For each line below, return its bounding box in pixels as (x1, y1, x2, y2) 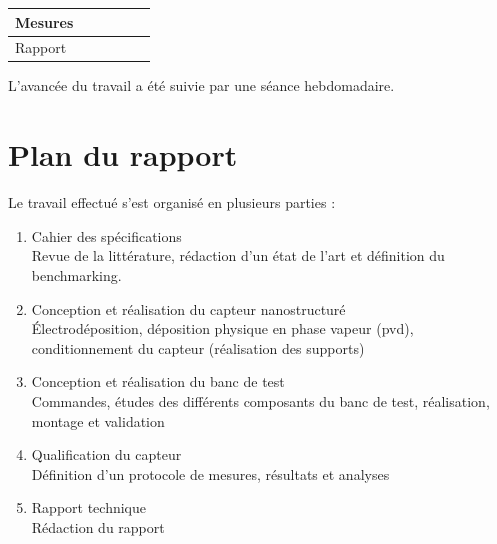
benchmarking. (31, 264, 122, 285)
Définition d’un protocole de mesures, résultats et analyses (31, 463, 390, 484)
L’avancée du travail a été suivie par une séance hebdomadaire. (8, 75, 395, 96)
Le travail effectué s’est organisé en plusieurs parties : (8, 192, 336, 213)
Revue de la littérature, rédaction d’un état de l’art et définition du (31, 245, 445, 266)
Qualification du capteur (31, 444, 182, 465)
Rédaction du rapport (31, 516, 165, 537)
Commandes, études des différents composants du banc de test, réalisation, (31, 390, 490, 411)
